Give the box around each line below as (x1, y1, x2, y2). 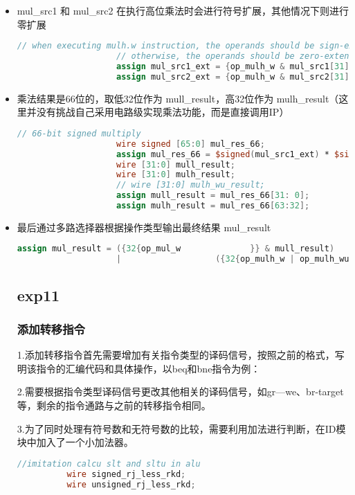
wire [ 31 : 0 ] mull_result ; (116, 159, 235, 170)
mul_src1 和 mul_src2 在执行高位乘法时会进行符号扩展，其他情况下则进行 (17, 3, 349, 17)
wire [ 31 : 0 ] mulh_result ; (116, 170, 235, 180)
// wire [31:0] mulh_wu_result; (116, 180, 265, 190)
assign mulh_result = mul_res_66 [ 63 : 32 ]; (116, 201, 310, 210)
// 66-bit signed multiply (17, 128, 141, 138)
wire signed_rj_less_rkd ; (66, 469, 186, 479)
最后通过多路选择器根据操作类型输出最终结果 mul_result (17, 219, 271, 234)
